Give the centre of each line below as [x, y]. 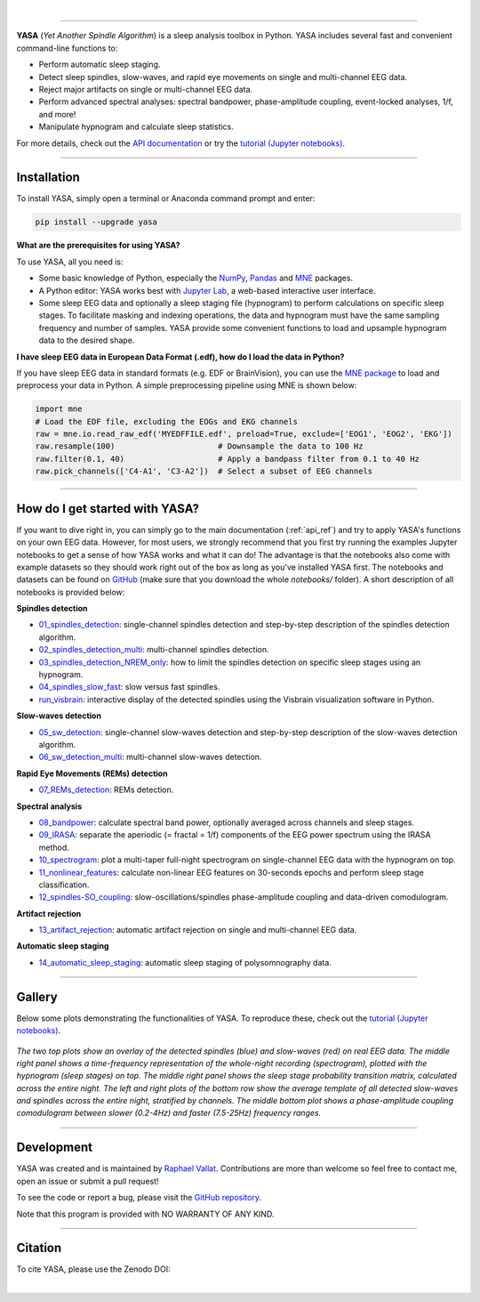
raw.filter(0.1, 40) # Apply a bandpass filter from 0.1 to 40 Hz [227, 459]
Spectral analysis [49, 806]
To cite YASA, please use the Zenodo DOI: [93, 1269]
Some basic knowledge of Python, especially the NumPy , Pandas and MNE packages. [196, 278]
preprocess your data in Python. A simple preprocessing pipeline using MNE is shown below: [187, 385]
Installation [48, 178]
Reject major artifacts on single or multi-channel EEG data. [146, 89]
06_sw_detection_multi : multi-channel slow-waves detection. [150, 757]
